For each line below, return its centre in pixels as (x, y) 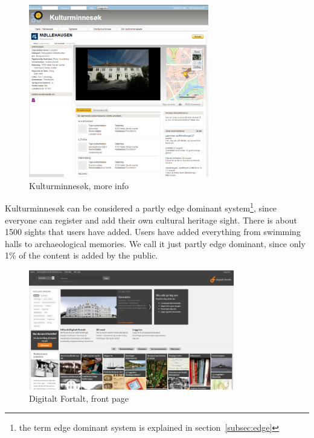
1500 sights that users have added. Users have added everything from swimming (153, 232)
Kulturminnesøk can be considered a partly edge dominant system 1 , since (141, 207)
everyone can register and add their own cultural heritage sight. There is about (151, 220)
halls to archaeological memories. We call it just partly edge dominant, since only (155, 243)
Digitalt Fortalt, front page (79, 398)
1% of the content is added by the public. (82, 255)
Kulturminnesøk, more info (79, 185)
